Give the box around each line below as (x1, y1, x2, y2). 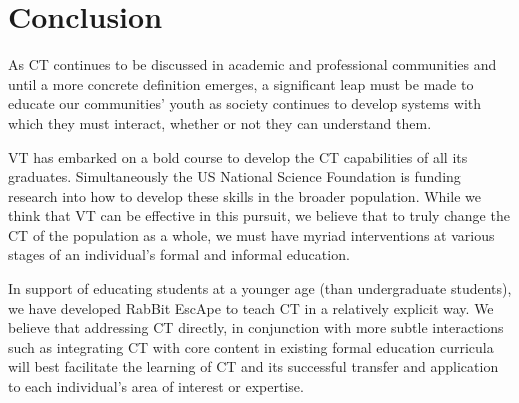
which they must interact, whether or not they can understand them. (8, 112, 432, 133)
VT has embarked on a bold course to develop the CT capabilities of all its (8, 146, 468, 167)
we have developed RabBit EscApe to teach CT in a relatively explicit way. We (8, 297, 494, 318)
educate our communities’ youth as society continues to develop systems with (8, 93, 482, 114)
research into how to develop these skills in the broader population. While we (8, 185, 481, 206)
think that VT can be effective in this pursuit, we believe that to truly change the (8, 205, 510, 226)
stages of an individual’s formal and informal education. (8, 244, 350, 265)
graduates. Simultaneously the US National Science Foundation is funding (8, 166, 461, 187)
